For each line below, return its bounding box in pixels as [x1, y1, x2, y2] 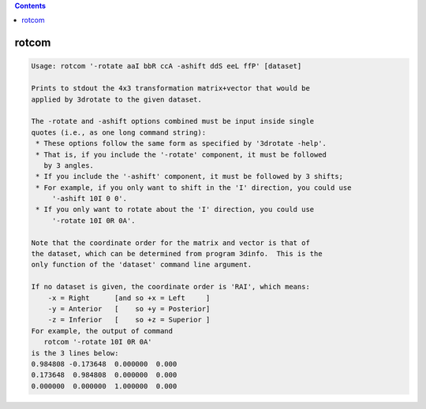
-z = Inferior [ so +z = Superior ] [47, 315, 211, 325]
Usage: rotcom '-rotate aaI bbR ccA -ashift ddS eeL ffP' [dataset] [31, 61, 302, 71]
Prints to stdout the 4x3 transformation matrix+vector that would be [31, 84, 311, 93]
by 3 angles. [43, 161, 95, 169]
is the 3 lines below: [31, 348, 119, 358]
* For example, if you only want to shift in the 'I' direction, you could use [35, 183, 352, 192]
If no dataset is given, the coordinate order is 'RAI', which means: [31, 282, 311, 292]
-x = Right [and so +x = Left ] [47, 293, 211, 303]
